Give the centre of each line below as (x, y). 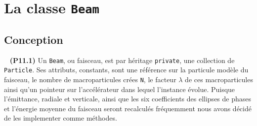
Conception (34, 39)
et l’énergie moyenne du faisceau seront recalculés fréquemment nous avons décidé (128, 108)
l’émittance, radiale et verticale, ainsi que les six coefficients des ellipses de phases (128, 99)
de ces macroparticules (219, 79)
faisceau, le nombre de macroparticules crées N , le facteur (90, 79)
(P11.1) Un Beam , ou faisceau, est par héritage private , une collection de (122, 60)
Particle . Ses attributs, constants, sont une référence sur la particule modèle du (126, 70)
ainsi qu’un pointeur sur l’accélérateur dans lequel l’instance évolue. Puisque (120, 89)
